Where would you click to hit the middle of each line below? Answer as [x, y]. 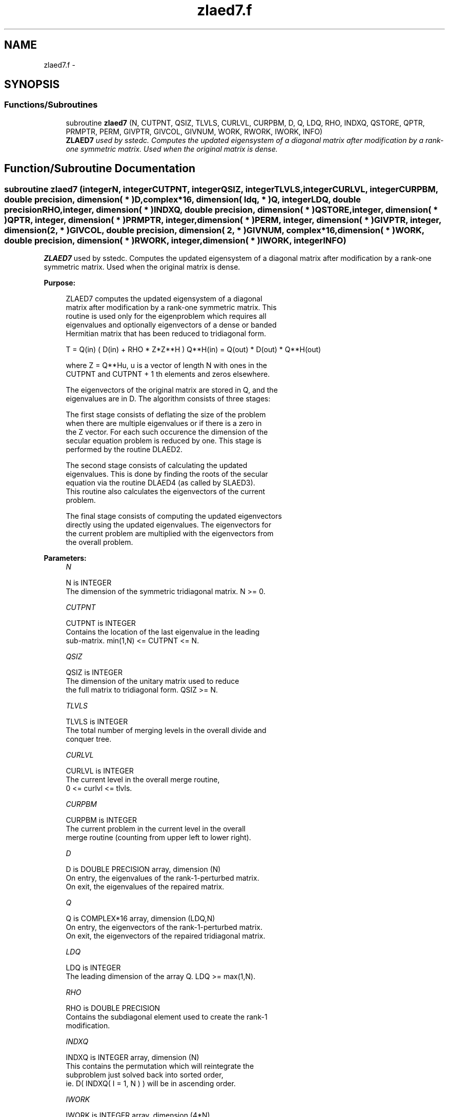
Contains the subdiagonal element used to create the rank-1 [167, 1017]
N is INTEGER [89, 583]
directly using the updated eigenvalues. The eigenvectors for [169, 525]
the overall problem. [99, 542]
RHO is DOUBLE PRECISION [113, 1008]
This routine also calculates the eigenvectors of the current [166, 492]
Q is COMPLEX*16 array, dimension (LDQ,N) [140, 919]
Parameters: [65, 558]
